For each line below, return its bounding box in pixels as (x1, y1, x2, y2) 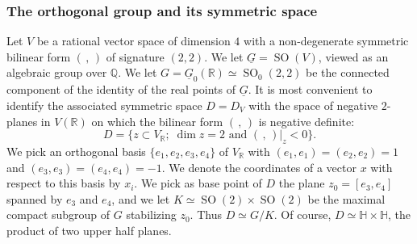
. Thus (190, 206, 222, 223)
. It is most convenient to (248, 81, 373, 98)
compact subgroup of (6, 206, 111, 223)
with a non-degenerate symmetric (244, 32, 409, 49)
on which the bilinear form (91, 112, 223, 129)
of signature (106, 48, 165, 65)
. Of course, (273, 206, 332, 223)
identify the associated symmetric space (6, 97, 202, 114)
